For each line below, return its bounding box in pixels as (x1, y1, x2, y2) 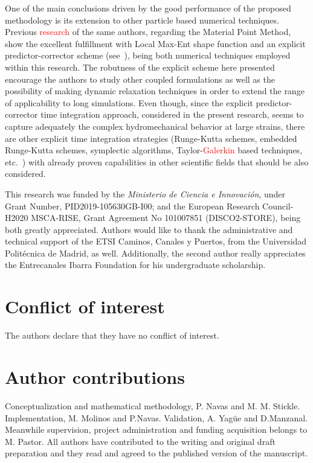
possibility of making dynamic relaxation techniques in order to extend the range (5, 85, 305, 97)
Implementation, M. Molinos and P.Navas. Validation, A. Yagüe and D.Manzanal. (5, 411, 308, 424)
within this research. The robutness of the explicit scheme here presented (5, 60, 275, 73)
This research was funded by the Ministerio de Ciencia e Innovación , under (5, 187, 285, 200)
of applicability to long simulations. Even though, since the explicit (5, 96, 253, 109)
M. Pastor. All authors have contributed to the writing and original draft (5, 435, 276, 447)
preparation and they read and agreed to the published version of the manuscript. (5, 447, 308, 459)
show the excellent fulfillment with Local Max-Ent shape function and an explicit (5, 37, 306, 49)
